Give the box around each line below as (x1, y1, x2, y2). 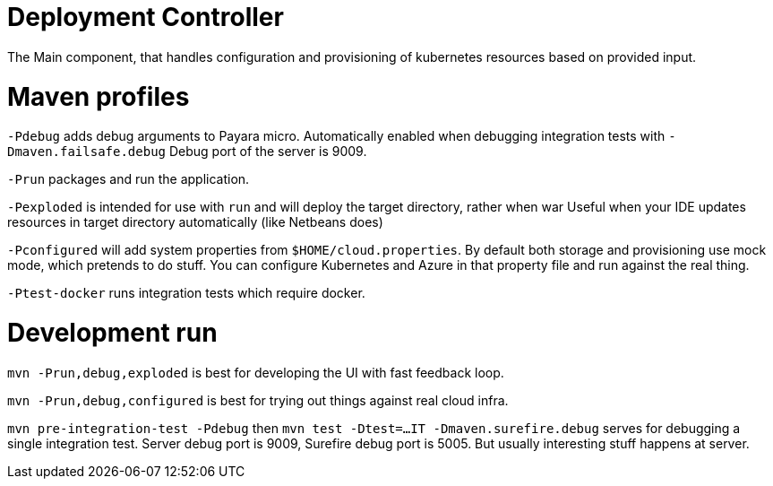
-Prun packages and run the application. (7, 171, 250, 187)
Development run (7, 317, 218, 348)
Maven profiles (7, 81, 190, 112)
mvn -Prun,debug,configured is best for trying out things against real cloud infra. (7, 392, 509, 408)
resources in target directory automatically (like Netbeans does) (7, 214, 383, 230)
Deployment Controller (7, 2, 284, 32)
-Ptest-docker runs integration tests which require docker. (7, 285, 365, 301)
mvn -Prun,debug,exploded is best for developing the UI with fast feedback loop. (7, 364, 504, 380)
